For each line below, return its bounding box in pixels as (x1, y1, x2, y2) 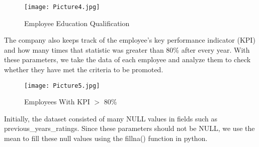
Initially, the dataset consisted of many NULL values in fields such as (4, 113, 218, 123)
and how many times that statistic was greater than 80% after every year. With (4, 44, 250, 55)
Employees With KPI (24, 96, 90, 107)
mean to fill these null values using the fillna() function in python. (4, 133, 208, 143)
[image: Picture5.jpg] (24, 82, 100, 89)
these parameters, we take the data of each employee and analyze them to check (4, 54, 251, 65)
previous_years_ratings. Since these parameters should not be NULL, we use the (4, 123, 255, 133)
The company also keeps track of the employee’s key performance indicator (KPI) (4, 35, 255, 45)
